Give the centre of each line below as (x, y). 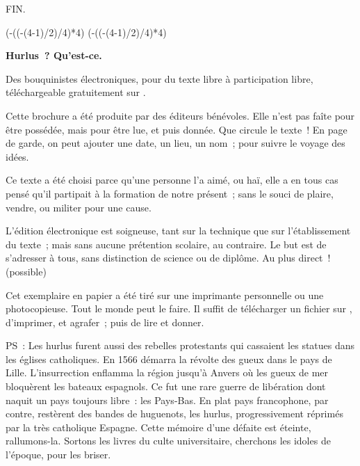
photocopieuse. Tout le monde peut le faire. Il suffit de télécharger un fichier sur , (179, 308)
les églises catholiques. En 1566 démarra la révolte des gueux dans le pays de (169, 359)
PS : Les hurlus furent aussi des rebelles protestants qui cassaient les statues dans (180, 345)
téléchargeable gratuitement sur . (76, 92)
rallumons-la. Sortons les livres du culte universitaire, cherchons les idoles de (168, 441)
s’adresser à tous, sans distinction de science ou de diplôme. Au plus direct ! (168, 258)
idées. (17, 156)
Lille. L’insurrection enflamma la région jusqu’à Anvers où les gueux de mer (167, 372)
